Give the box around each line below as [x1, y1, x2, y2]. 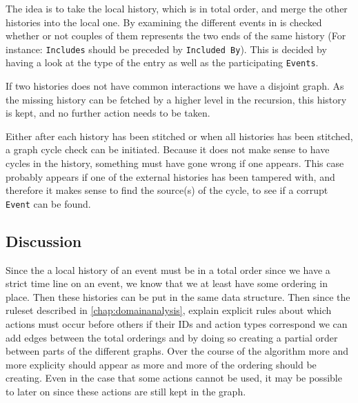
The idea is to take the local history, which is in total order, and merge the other [6, 1, 348, 15]
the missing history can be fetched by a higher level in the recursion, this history [6, 92, 347, 106]
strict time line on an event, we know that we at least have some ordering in [6, 276, 328, 291]
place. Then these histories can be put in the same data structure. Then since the [6, 289, 350, 304]
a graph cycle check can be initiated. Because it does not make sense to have [6, 142, 330, 157]
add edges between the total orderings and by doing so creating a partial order [6, 330, 338, 344]
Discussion [6, 230, 82, 251]
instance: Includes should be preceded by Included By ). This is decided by [6, 41, 327, 56]
